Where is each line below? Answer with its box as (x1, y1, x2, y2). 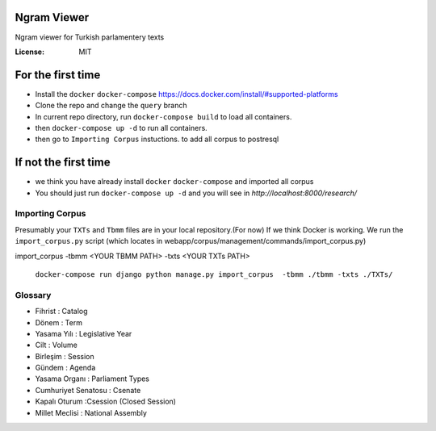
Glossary (15, 289, 52, 300)
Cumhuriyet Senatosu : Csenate (35, 385, 141, 395)
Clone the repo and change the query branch (35, 101, 187, 111)
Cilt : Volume (35, 340, 78, 350)
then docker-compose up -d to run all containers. (35, 123, 208, 132)
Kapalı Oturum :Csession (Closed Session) (35, 396, 177, 407)
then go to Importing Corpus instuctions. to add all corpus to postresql (35, 134, 279, 144)
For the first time (15, 68, 101, 82)
